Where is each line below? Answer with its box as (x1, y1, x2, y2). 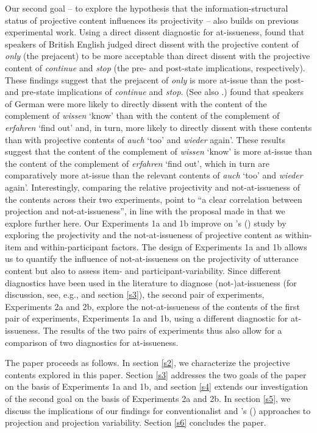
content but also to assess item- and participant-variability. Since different (5, 264, 281, 277)
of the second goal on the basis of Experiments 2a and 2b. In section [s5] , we (5, 392, 291, 404)
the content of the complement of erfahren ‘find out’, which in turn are (5, 157, 270, 169)
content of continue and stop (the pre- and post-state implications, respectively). (5, 61, 305, 74)
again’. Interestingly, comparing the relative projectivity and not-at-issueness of (5, 180, 300, 193)
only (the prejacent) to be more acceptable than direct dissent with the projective (5, 49, 310, 62)
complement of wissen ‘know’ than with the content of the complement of (5, 109, 280, 122)
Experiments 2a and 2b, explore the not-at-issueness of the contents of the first (5, 300, 300, 312)
